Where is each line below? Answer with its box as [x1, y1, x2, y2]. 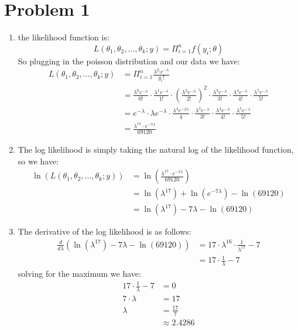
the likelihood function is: [18, 31, 109, 43]
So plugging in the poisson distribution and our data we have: [18, 54, 240, 67]
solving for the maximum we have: [18, 267, 141, 280]
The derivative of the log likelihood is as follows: [18, 225, 191, 238]
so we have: [18, 154, 59, 167]
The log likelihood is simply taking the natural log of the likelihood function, [18, 143, 294, 156]
